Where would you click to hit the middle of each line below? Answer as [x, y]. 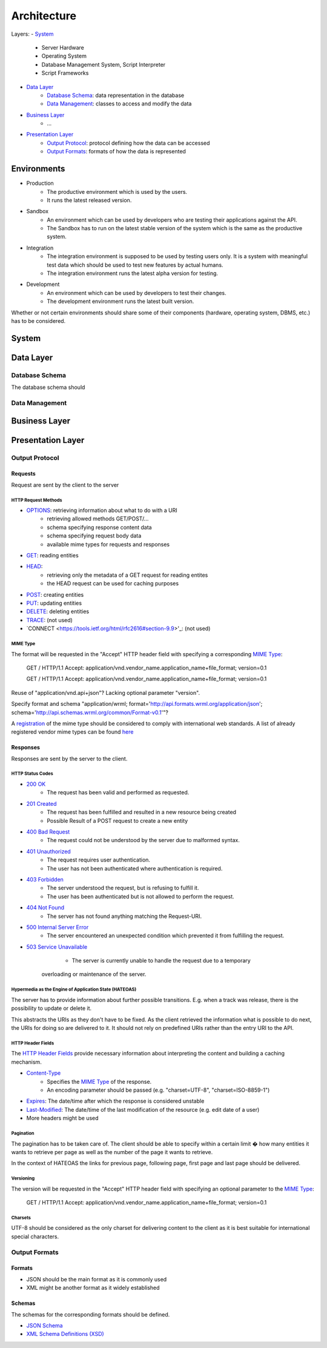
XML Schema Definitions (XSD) [65, 1334]
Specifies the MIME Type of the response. [99, 1081]
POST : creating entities [55, 594]
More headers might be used [63, 1118]
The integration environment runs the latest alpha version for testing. [132, 273]
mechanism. [26, 1062]
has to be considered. [38, 321]
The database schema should [48, 387]
